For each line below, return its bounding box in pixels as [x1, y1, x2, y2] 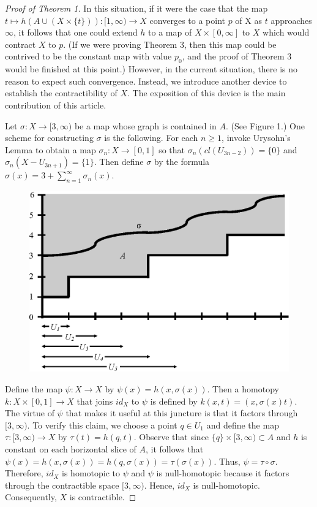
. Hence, [144, 478, 175, 491]
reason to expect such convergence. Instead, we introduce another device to [5, 74, 287, 87]
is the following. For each [104, 131, 198, 144]
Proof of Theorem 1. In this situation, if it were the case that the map [5, 2, 268, 14]
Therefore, [5, 467, 43, 479]
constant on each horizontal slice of [5, 442, 136, 455]
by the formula [154, 155, 210, 168]
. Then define [94, 155, 144, 168]
